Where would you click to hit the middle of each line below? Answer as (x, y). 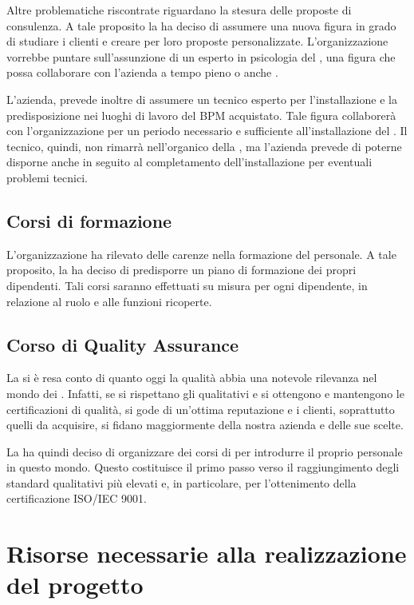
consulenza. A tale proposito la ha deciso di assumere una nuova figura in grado (201, 25)
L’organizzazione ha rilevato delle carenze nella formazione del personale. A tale (201, 254)
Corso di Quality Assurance (123, 344)
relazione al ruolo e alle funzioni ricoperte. (109, 301)
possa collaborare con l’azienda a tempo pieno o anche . (142, 72)
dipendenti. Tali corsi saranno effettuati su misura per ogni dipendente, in (187, 285)
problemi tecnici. (47, 177)
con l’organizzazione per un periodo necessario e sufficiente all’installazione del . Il (207, 131)
